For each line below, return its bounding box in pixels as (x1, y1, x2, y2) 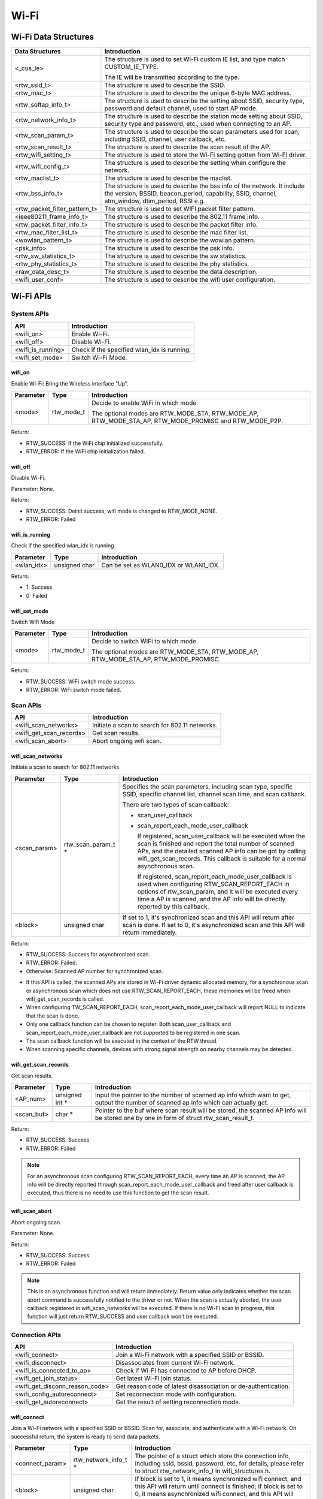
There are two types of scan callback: (122, 800, 230, 809)
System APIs (11, 309, 49, 318)
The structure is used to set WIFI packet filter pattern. (104, 204, 255, 213)
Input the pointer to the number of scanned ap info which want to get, (95, 1091, 291, 1100)
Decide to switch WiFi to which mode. (92, 637, 199, 646)
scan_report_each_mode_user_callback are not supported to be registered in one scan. (26, 1029, 241, 1036)
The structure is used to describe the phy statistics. (104, 260, 249, 268)
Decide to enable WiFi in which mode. (92, 399, 199, 407)
